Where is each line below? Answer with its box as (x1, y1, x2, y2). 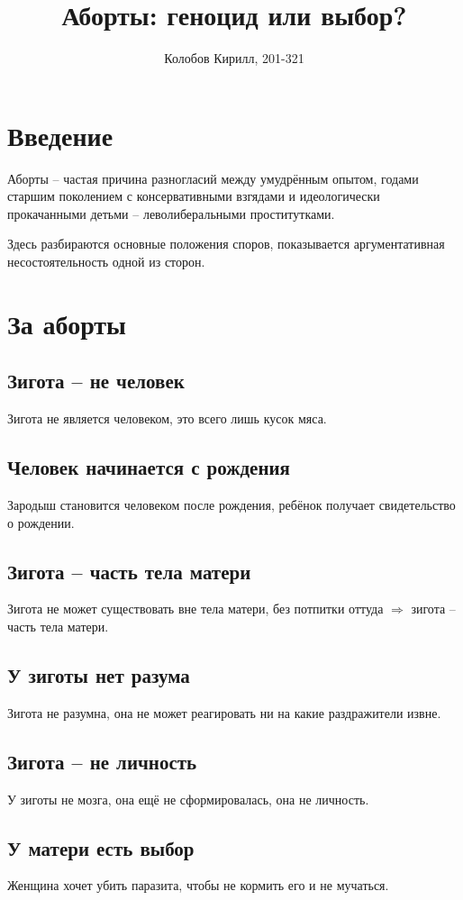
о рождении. (7, 513, 75, 532)
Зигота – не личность (7, 747, 197, 775)
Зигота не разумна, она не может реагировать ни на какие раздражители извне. (7, 703, 441, 722)
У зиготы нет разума (7, 660, 190, 688)
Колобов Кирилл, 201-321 (164, 49, 304, 68)
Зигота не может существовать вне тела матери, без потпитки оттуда (7, 599, 384, 618)
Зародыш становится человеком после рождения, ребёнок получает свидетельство (7, 495, 456, 514)
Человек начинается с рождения (7, 453, 290, 481)
